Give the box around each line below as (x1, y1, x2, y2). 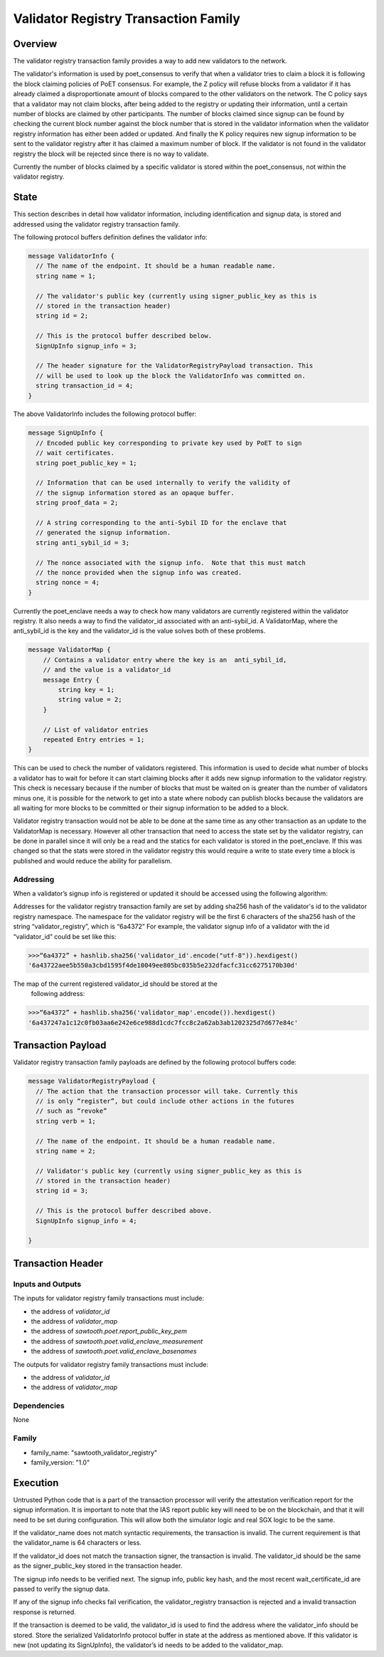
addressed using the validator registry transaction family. (13, 219, 181, 228)
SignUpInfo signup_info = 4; (36, 1217, 138, 1225)
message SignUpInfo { (28, 429, 104, 437)
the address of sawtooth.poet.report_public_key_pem (31, 1327, 188, 1336)
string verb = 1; (36, 1117, 96, 1125)
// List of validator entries (43, 725, 149, 734)
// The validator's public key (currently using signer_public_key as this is (36, 292, 317, 300)
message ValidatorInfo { (28, 252, 115, 260)
